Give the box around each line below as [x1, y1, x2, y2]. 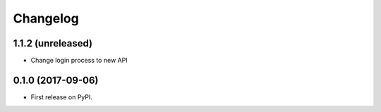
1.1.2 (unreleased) [13, 37, 93, 49]
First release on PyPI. [30, 92, 93, 101]
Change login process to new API [30, 56, 128, 65]
